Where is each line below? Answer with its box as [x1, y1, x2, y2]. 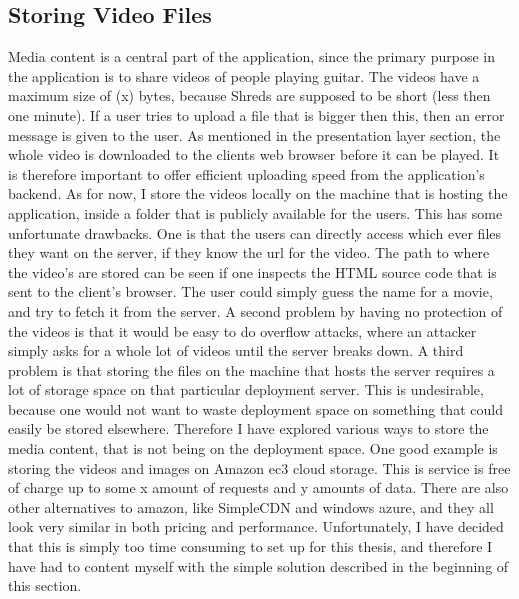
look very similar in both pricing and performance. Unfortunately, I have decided [8, 516, 504, 537]
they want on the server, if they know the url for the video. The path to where [8, 242, 490, 263]
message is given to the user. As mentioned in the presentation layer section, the [8, 124, 501, 145]
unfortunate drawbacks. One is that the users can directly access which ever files [8, 222, 502, 243]
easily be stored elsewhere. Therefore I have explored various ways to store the [8, 418, 489, 439]
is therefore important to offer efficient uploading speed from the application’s [8, 163, 485, 184]
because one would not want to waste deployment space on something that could [8, 398, 503, 419]
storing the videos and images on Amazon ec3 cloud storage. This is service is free [8, 457, 511, 478]
